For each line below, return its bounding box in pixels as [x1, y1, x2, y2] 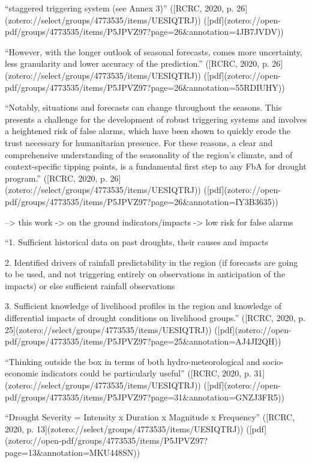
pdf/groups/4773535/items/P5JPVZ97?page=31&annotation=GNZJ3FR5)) [5, 390, 284, 403]
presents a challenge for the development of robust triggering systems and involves [5, 112, 307, 125]
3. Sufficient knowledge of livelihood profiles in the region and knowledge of [5, 299, 282, 312]
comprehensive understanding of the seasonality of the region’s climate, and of [5, 148, 293, 161]
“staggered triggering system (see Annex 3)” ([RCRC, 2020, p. [5, 2, 234, 14]
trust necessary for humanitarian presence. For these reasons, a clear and [5, 136, 273, 149]
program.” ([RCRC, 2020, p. [5, 171, 107, 184]
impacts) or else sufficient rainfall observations [5, 279, 175, 292]
